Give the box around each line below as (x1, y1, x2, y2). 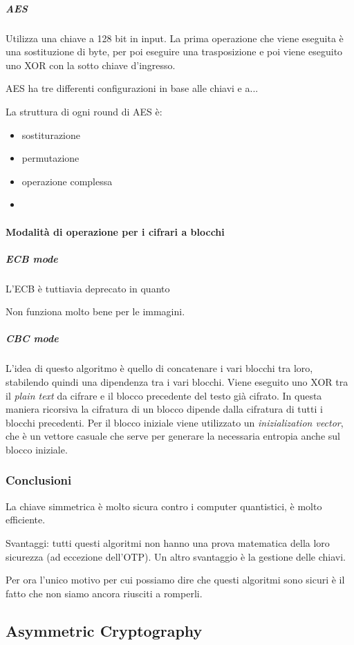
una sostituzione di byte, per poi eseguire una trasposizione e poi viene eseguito (6, 44, 343, 59)
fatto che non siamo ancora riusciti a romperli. (6, 586, 203, 600)
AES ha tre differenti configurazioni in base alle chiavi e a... (6, 81, 259, 95)
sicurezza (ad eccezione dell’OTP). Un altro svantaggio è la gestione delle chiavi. (6, 549, 346, 563)
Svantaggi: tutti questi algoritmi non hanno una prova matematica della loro (6, 535, 330, 550)
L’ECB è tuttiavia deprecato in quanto (6, 281, 170, 295)
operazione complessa (21, 174, 113, 188)
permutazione (21, 151, 80, 165)
